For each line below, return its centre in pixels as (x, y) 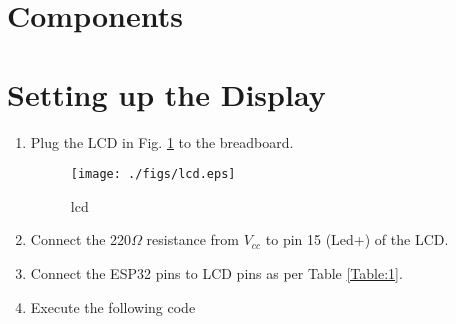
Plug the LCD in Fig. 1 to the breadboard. (162, 141)
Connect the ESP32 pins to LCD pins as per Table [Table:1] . (216, 272)
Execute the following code (113, 306)
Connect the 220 (81, 239)
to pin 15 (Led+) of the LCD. (357, 239)
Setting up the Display (166, 93)
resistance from (192, 239)
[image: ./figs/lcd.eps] (153, 174)
